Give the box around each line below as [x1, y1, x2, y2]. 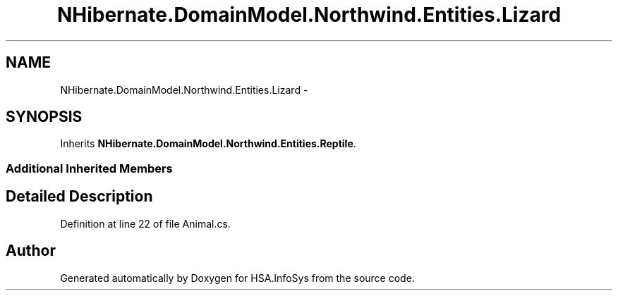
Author [6, 242, 56, 260]
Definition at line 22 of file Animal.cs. [60, 217, 231, 230]
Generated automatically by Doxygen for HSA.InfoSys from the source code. [60, 271, 415, 284]
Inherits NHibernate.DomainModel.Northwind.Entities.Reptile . [60, 137, 356, 150]
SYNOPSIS [6, 108, 83, 126]
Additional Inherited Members [6, 161, 173, 175]
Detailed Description [6, 187, 153, 206]
